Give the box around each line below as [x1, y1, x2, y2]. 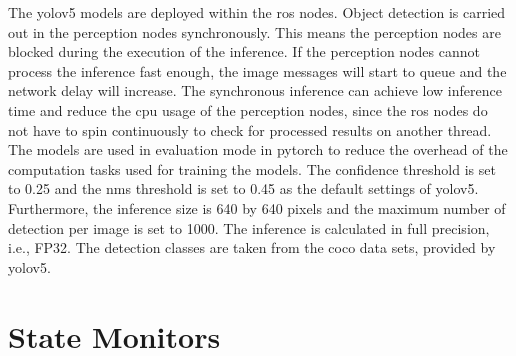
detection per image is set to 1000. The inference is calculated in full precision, [8, 217, 490, 238]
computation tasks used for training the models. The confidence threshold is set [8, 158, 496, 179]
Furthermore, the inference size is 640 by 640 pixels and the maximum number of [8, 197, 506, 218]
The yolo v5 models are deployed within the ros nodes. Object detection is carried [8, 2, 506, 22]
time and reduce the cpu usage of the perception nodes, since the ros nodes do [8, 99, 488, 120]
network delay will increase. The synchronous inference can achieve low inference [8, 80, 502, 101]
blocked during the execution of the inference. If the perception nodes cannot [8, 41, 480, 62]
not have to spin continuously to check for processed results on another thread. [8, 119, 492, 140]
